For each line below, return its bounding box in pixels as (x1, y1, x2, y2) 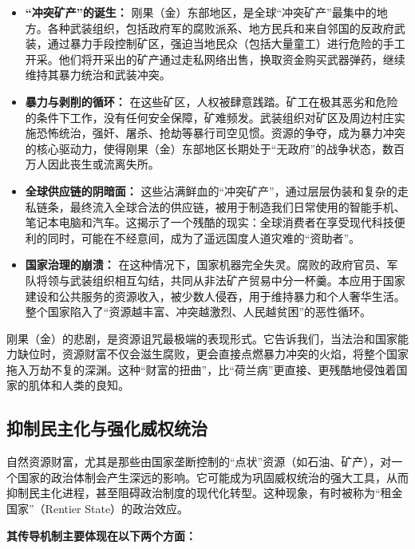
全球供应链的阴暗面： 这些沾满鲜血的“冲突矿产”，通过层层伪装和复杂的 (25, 182, 397, 199)
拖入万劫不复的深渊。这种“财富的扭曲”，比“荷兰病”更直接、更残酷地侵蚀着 (6, 361, 397, 377)
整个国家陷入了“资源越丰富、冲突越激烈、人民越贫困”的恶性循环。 (25, 303, 372, 320)
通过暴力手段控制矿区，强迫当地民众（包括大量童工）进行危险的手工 (47, 35, 405, 52)
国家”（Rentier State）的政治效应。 (6, 500, 189, 517)
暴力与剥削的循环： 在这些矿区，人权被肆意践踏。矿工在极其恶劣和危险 (25, 93, 398, 109)
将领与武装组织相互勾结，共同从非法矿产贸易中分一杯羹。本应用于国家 (36, 271, 405, 288)
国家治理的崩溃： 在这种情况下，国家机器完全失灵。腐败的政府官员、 (25, 256, 387, 273)
